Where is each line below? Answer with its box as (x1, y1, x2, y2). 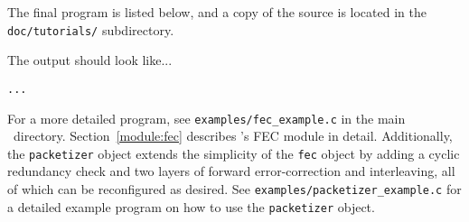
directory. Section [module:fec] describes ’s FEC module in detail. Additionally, (13, 126, 453, 145)
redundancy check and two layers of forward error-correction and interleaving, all (7, 162, 455, 180)
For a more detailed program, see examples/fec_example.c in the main (7, 108, 406, 127)
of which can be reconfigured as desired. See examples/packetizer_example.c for (7, 180, 462, 198)
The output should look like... (7, 51, 173, 69)
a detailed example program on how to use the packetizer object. (7, 197, 375, 216)
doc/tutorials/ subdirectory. (7, 20, 174, 39)
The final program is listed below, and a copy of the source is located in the (7, 3, 427, 21)
